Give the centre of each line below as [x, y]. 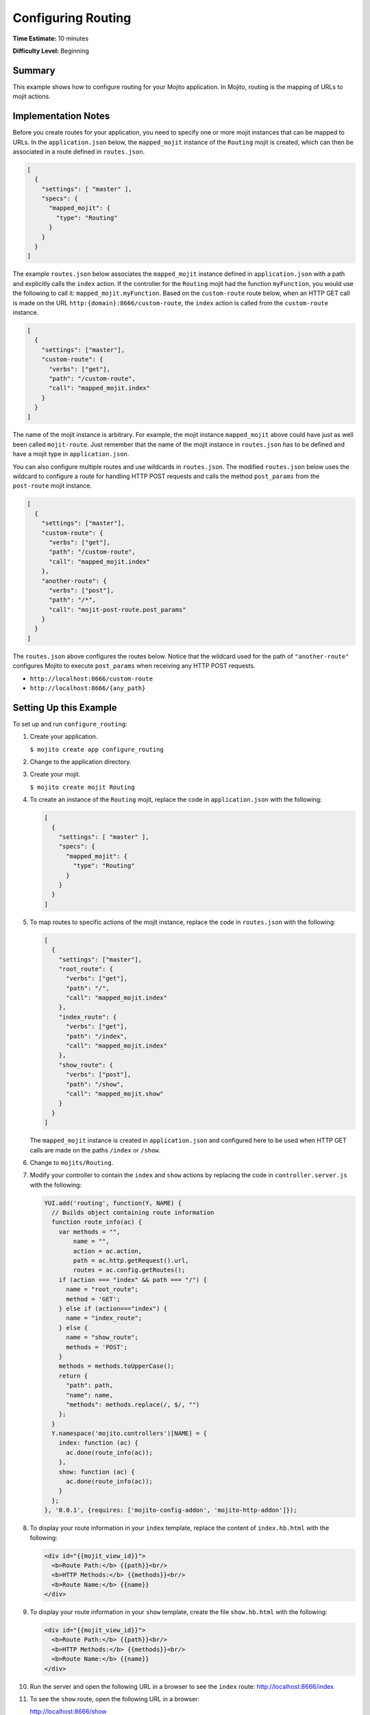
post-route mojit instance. [52, 486]
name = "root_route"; [102, 1289]
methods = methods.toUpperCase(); [116, 1366]
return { [73, 1376]
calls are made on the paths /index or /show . [95, 1150]
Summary [34, 70]
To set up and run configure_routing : [70, 724]
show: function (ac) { [97, 1472]
